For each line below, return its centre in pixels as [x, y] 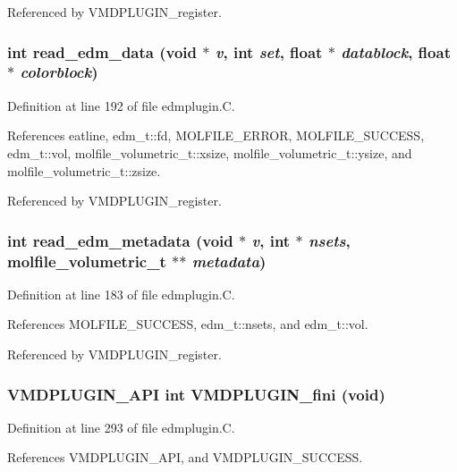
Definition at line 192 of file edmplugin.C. [121, 105]
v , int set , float [269, 51]
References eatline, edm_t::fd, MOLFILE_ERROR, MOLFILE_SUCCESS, [216, 135]
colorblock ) [59, 72]
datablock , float [396, 51]
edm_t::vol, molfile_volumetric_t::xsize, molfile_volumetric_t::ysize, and [210, 152]
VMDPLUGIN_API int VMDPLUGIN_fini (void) [196, 394]
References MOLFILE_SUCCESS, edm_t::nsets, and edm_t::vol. [188, 324]
